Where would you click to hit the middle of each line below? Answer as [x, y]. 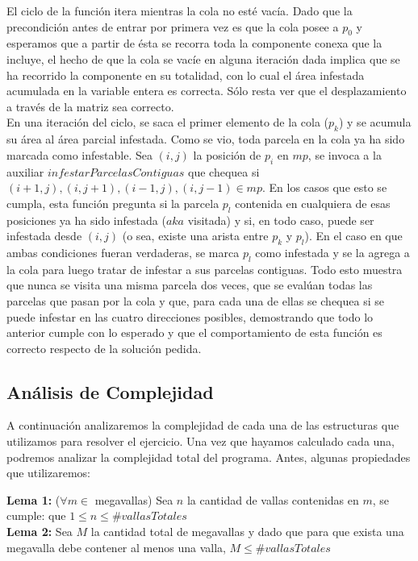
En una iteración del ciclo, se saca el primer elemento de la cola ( [168, 122]
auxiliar [25, 171]
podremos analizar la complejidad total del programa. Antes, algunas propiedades [209, 457]
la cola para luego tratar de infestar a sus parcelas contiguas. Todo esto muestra [205, 269]
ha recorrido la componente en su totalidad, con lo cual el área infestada [186, 75]
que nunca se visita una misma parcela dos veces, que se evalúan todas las [190, 285]
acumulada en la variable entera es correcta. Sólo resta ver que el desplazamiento [207, 91]
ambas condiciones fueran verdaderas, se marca [123, 252]
